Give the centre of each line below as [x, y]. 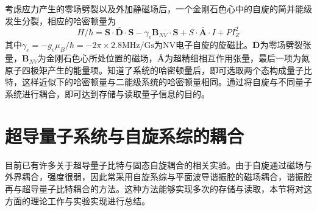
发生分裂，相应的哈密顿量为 [60, 20]
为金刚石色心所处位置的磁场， [97, 58]
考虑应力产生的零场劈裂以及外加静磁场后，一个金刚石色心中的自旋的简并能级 [158, 9]
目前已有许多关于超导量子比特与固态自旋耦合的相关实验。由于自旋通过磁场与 [158, 164]
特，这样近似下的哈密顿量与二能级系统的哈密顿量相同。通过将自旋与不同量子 [158, 82]
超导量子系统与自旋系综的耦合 [125, 135]
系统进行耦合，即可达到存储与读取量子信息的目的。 [107, 94]
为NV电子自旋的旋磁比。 [204, 45]
